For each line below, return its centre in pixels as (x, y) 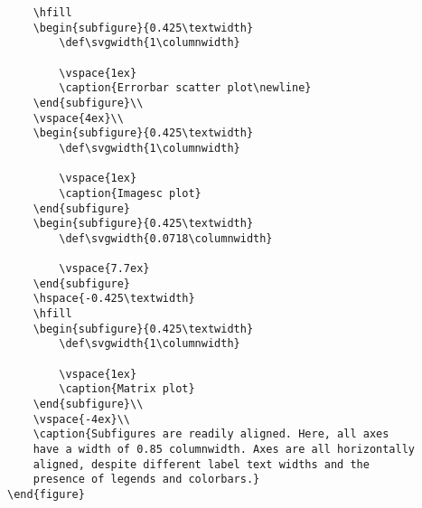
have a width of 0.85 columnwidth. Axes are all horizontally (224, 450)
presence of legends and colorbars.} (146, 480)
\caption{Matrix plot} (127, 389)
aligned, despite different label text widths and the (201, 464)
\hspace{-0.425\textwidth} (114, 299)
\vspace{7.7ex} (104, 269)
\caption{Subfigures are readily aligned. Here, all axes (211, 434)
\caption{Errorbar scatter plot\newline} (185, 88)
